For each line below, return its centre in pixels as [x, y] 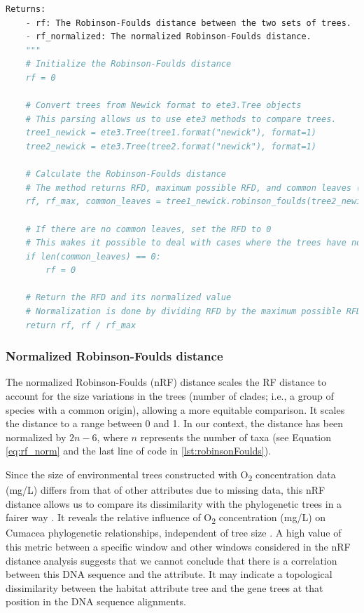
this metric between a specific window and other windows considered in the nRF [178, 547]
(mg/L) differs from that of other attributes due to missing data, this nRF [166, 490]
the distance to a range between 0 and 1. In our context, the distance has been [175, 423]
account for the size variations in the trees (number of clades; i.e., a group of [170, 396]
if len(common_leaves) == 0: [93, 256]
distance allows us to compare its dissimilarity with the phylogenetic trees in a [174, 503]
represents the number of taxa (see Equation [236, 437]
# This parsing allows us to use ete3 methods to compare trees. [181, 119]
